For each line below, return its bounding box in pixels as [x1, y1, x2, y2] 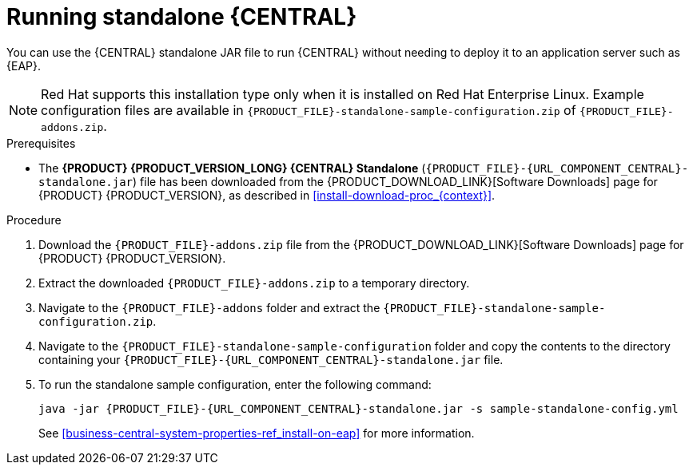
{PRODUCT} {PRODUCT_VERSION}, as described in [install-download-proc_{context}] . [38, 188, 496, 202]
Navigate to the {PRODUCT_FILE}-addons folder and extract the [38, 300, 380, 315]
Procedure [6, 212, 62, 227]
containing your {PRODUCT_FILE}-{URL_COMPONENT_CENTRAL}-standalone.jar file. [38, 352, 504, 366]
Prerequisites [6, 136, 76, 150]
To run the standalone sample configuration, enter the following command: [38, 377, 432, 391]
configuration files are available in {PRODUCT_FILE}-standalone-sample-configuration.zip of [41, 101, 576, 118]
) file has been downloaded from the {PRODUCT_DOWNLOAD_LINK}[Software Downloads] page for [133, 174, 658, 188]
